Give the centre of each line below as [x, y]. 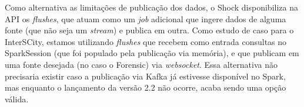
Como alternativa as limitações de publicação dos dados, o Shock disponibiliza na [151, 7]
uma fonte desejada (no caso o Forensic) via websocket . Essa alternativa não [141, 64]
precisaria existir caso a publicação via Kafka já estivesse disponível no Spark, [145, 76]
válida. [17, 99]
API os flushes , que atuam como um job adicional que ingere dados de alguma [146, 18]
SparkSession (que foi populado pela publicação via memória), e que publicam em [152, 53]
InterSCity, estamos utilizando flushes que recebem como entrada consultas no [146, 41]
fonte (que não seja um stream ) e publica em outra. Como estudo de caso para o [149, 30]
